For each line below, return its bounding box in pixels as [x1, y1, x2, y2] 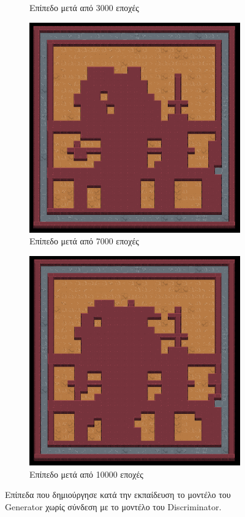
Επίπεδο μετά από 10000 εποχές [29, 467, 143, 480]
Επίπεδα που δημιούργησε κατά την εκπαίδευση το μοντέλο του [5, 488, 231, 501]
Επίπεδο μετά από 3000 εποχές [29, 1, 139, 14]
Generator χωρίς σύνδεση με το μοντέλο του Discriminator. [5, 500, 222, 513]
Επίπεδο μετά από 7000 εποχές [29, 235, 139, 247]
